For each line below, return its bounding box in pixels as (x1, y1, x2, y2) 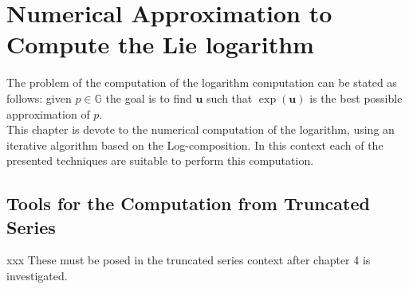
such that (206, 89, 253, 106)
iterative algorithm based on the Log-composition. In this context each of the (6, 136, 383, 153)
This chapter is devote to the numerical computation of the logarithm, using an (6, 121, 395, 138)
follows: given (6, 89, 72, 106)
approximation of (6, 105, 90, 122)
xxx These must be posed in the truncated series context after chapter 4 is (6, 252, 371, 268)
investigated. (6, 268, 68, 284)
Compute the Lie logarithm (6, 28, 314, 61)
